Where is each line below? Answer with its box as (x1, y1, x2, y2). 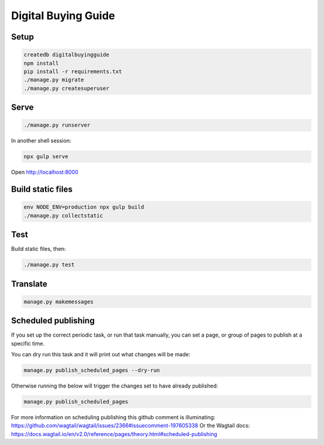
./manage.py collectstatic (23, 212, 103, 219)
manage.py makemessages (23, 298, 94, 305)
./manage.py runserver (23, 122, 91, 129)
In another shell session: (11, 137, 71, 144)
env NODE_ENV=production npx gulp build (23, 204, 144, 211)
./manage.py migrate (23, 77, 84, 83)
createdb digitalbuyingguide (23, 52, 110, 58)
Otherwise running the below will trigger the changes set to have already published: (11, 382, 218, 389)
